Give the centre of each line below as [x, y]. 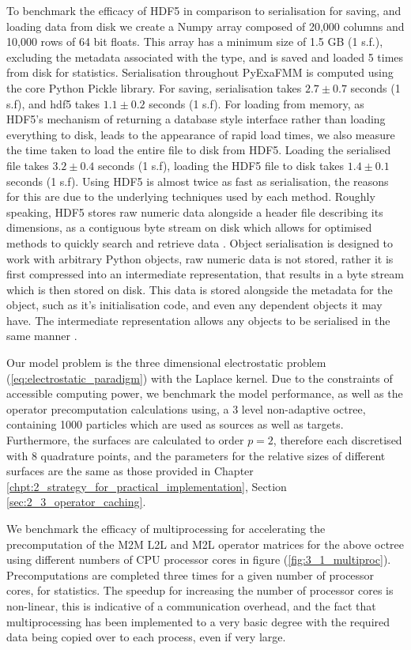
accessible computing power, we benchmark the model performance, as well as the [205, 393]
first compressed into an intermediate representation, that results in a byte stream [205, 274]
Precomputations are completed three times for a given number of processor [190, 574]
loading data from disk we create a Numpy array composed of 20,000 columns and [205, 26]
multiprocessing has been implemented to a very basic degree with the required [198, 621]
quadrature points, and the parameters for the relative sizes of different [213, 455]
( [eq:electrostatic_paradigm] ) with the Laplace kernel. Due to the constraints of [200, 378]
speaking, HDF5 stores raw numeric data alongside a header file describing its [195, 212]
